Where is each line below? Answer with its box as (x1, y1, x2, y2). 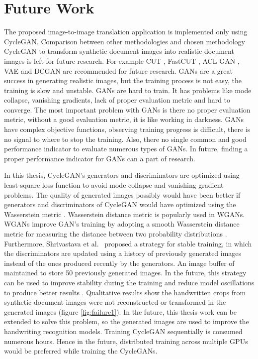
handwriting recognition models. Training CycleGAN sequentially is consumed (4, 326, 243, 336)
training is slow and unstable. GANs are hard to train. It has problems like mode (4, 85, 252, 95)
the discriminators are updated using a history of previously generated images (4, 248, 242, 258)
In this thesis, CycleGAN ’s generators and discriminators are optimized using (4, 170, 240, 180)
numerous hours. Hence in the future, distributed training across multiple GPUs (4, 336, 248, 346)
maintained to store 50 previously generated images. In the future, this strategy (4, 267, 247, 278)
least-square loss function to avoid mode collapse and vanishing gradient (4, 180, 224, 190)
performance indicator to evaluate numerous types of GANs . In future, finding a (4, 143, 248, 154)
